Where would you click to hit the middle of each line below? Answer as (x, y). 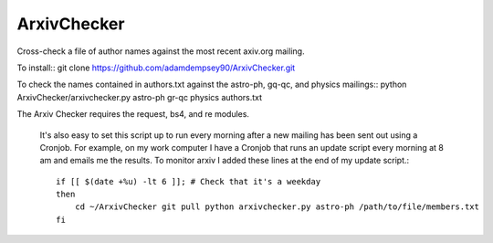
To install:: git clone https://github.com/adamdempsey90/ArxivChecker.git (156, 68)
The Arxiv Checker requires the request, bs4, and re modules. (133, 114)
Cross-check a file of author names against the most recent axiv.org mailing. (161, 51)
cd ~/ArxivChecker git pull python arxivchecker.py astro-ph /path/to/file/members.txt (277, 207)
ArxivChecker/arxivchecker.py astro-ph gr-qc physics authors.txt (140, 97)
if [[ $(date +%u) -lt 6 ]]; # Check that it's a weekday (189, 181)
